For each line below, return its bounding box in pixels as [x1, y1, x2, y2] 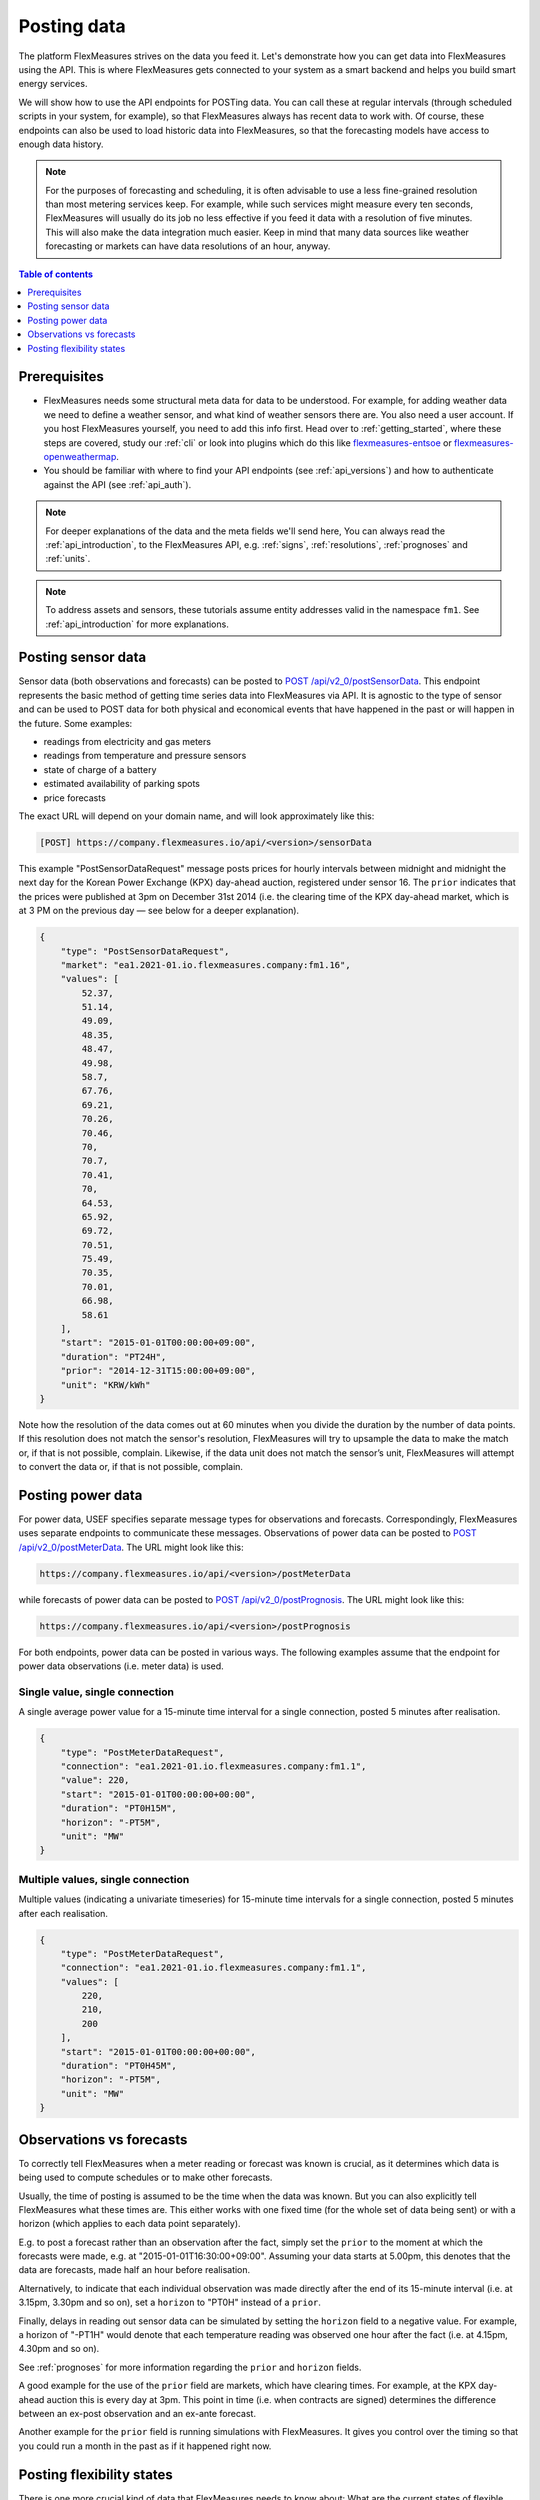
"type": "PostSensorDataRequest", [60, 945, 230, 957]
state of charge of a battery [43, 763, 157, 775]
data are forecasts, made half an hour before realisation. [18, 2264, 251, 2276]
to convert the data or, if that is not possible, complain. [18, 1461, 244, 1473]
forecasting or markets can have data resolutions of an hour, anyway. [45, 240, 331, 252]
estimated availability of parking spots [43, 778, 200, 790]
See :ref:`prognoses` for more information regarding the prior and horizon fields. [18, 2361, 362, 2373]
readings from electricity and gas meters [43, 736, 212, 748]
